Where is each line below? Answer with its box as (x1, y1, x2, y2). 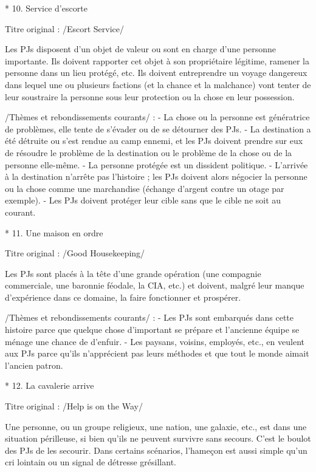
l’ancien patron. (5, 358, 63, 371)
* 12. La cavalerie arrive (5, 379, 94, 392)
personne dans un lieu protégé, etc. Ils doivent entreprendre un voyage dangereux (5, 66, 307, 79)
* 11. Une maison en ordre (5, 226, 103, 239)
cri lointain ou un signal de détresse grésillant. (5, 456, 176, 468)
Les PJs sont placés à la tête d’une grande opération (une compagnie (5, 267, 261, 279)
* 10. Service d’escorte (5, 2, 88, 14)
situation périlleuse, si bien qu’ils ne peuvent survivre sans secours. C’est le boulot (5, 432, 311, 445)
